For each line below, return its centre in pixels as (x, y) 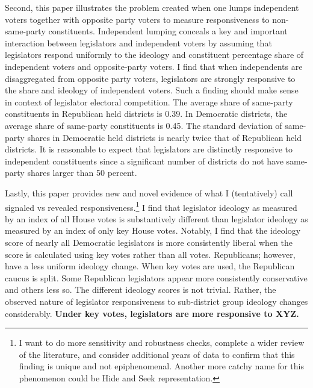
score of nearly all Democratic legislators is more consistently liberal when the (149, 242)
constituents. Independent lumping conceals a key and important (168, 31)
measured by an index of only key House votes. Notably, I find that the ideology (153, 230)
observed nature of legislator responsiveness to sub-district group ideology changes (156, 301)
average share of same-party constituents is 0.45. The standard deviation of (144, 125)
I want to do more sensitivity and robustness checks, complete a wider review (162, 343)
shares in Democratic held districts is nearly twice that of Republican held (164, 137)
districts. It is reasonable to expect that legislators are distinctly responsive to (149, 149)
